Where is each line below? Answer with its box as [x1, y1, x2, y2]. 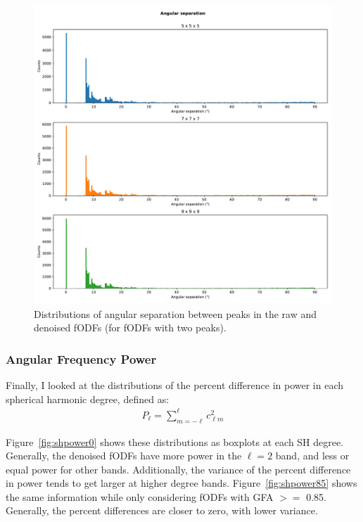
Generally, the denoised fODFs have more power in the [6, 448, 242, 463]
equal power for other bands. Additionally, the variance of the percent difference [6, 461, 351, 476]
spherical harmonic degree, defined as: [6, 391, 170, 406]
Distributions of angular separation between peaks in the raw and [34, 306, 317, 321]
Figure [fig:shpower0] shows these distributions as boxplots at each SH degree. [6, 434, 344, 449]
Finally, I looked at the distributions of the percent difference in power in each [6, 378, 344, 392]
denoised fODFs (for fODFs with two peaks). [34, 320, 227, 335]
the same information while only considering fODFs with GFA [6, 489, 274, 504]
